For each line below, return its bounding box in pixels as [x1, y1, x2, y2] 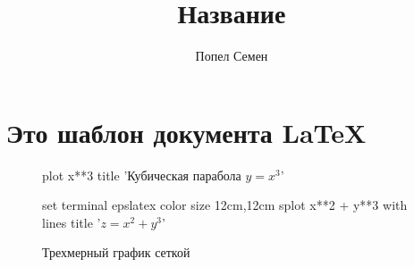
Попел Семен [195, 46, 268, 65]
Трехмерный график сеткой [42, 243, 190, 262]
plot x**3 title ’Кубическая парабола [42, 165, 241, 184]
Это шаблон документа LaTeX [6, 113, 367, 150]
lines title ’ [42, 213, 101, 231]
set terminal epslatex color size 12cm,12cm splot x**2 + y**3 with [42, 196, 408, 214]
